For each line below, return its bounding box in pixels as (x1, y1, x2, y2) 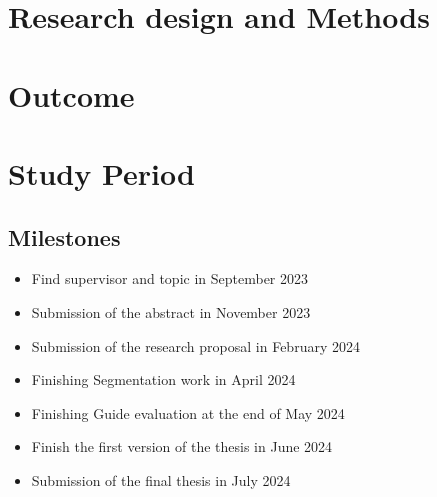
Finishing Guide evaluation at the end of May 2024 (31, 402, 345, 423)
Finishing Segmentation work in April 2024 (31, 369, 296, 390)
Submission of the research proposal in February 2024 (31, 335, 360, 356)
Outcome (8, 74, 135, 115)
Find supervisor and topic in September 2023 (31, 268, 309, 289)
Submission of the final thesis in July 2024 (31, 469, 291, 490)
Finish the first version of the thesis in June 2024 (31, 436, 333, 457)
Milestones (8, 221, 121, 252)
